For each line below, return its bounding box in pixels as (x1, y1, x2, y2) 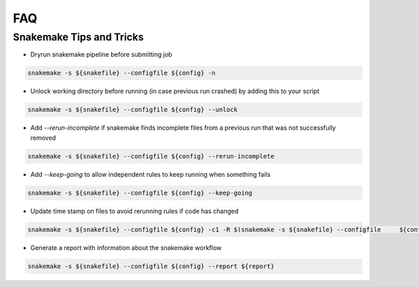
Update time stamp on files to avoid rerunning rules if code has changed (30, 207, 239, 215)
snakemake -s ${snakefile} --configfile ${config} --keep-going (27, 189, 253, 197)
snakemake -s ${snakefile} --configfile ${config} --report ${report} (27, 262, 275, 270)
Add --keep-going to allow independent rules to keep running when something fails (30, 170, 271, 178)
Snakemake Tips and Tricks (13, 31, 144, 43)
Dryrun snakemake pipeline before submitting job (30, 50, 172, 59)
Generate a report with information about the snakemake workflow (30, 243, 222, 251)
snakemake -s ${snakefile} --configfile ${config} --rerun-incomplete (27, 152, 275, 160)
